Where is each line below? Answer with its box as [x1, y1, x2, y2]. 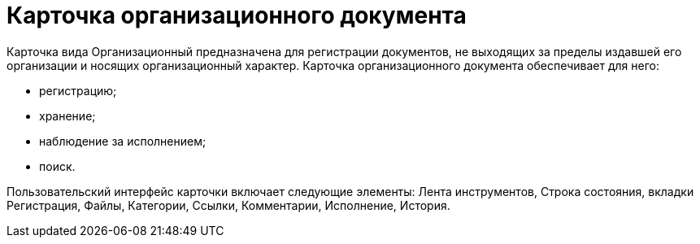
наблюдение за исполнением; [39, 133, 207, 148]
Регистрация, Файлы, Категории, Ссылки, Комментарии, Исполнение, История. [7, 198, 450, 212]
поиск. [39, 159, 76, 173]
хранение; [39, 108, 96, 123]
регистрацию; [39, 83, 117, 98]
